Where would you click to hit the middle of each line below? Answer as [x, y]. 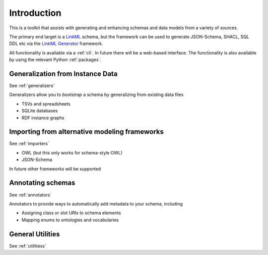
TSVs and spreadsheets [46, 103]
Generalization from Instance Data [63, 74]
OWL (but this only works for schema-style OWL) [72, 153]
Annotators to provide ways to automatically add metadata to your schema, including [96, 204]
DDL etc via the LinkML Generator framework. [56, 44]
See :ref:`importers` [29, 144]
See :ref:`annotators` [30, 195]
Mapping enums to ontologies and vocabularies [70, 220]
